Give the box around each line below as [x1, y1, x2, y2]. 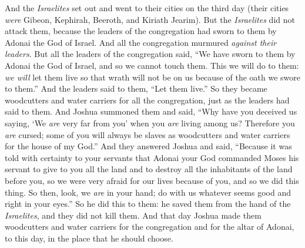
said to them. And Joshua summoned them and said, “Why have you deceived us [5, 105, 297, 118]
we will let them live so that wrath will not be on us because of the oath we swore [5, 71, 300, 83]
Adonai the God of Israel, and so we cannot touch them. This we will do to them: [5, 59, 299, 71]
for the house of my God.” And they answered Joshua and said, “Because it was [5, 140, 292, 152]
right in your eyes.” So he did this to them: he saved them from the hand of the [5, 197, 291, 210]
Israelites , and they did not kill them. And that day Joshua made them [5, 209, 262, 221]
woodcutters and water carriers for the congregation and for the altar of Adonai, [5, 220, 294, 233]
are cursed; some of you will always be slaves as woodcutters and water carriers [5, 128, 290, 140]
